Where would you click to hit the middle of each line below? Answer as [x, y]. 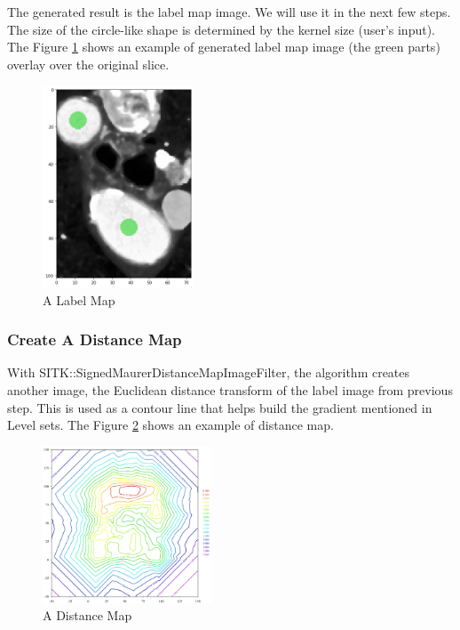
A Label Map [79, 299]
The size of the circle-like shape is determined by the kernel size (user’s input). [222, 29]
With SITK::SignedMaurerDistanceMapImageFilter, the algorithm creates [209, 372]
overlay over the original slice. [88, 64]
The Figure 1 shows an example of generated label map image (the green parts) [224, 47]
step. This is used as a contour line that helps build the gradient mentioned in [220, 407]
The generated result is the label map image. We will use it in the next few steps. [229, 12]
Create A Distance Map [95, 339]
